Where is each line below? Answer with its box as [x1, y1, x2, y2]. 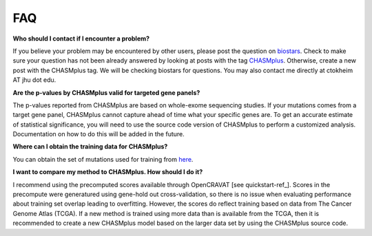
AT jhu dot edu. [12, 76, 56, 84]
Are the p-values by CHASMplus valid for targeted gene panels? [12, 88, 200, 96]
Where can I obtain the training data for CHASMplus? [12, 142, 168, 151]
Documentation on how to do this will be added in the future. [12, 130, 185, 138]
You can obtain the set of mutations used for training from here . [12, 155, 194, 163]
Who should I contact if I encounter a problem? [12, 34, 150, 43]
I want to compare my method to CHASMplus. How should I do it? [12, 168, 203, 176]
